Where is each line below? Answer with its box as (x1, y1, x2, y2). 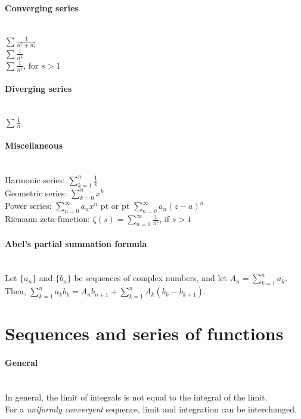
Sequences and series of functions (5, 321, 284, 346)
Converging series (5, 1, 79, 14)
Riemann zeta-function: (5, 212, 90, 225)
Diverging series (5, 82, 72, 95)
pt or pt (100, 199, 130, 212)
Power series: (5, 199, 52, 212)
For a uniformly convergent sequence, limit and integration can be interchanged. (5, 402, 297, 415)
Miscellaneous (5, 139, 63, 152)
